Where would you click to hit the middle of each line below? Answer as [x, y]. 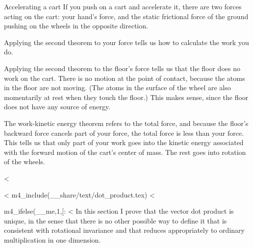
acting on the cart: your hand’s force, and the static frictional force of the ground [126, 16]
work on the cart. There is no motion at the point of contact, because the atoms [125, 78]
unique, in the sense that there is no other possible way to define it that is [115, 220]
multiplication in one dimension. [52, 239]
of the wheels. [25, 161]
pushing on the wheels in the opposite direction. [76, 26]
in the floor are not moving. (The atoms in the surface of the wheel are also [117, 87]
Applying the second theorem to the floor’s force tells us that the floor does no [122, 68]
